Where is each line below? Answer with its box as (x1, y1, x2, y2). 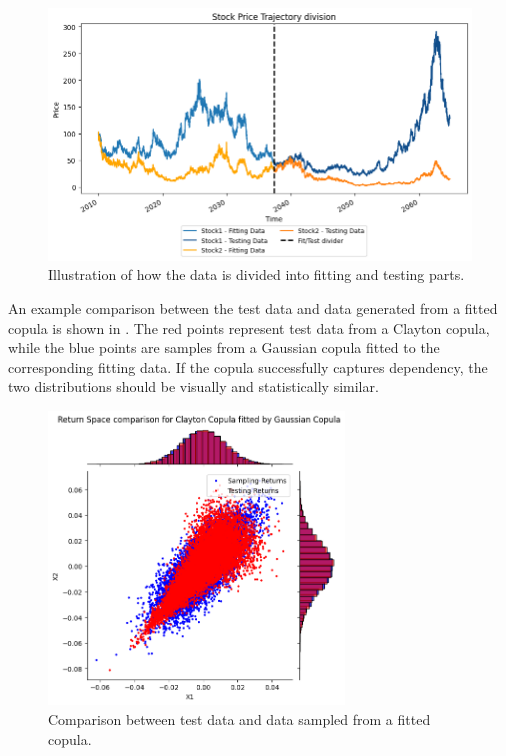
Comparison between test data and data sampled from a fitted (48, 709, 431, 730)
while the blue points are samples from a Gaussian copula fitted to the (8, 337, 440, 358)
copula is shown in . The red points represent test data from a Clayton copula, (8, 317, 490, 338)
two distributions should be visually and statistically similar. (8, 376, 379, 397)
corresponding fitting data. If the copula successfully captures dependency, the (8, 356, 488, 377)
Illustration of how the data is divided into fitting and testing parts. (48, 264, 465, 285)
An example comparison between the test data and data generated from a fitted (8, 298, 498, 319)
